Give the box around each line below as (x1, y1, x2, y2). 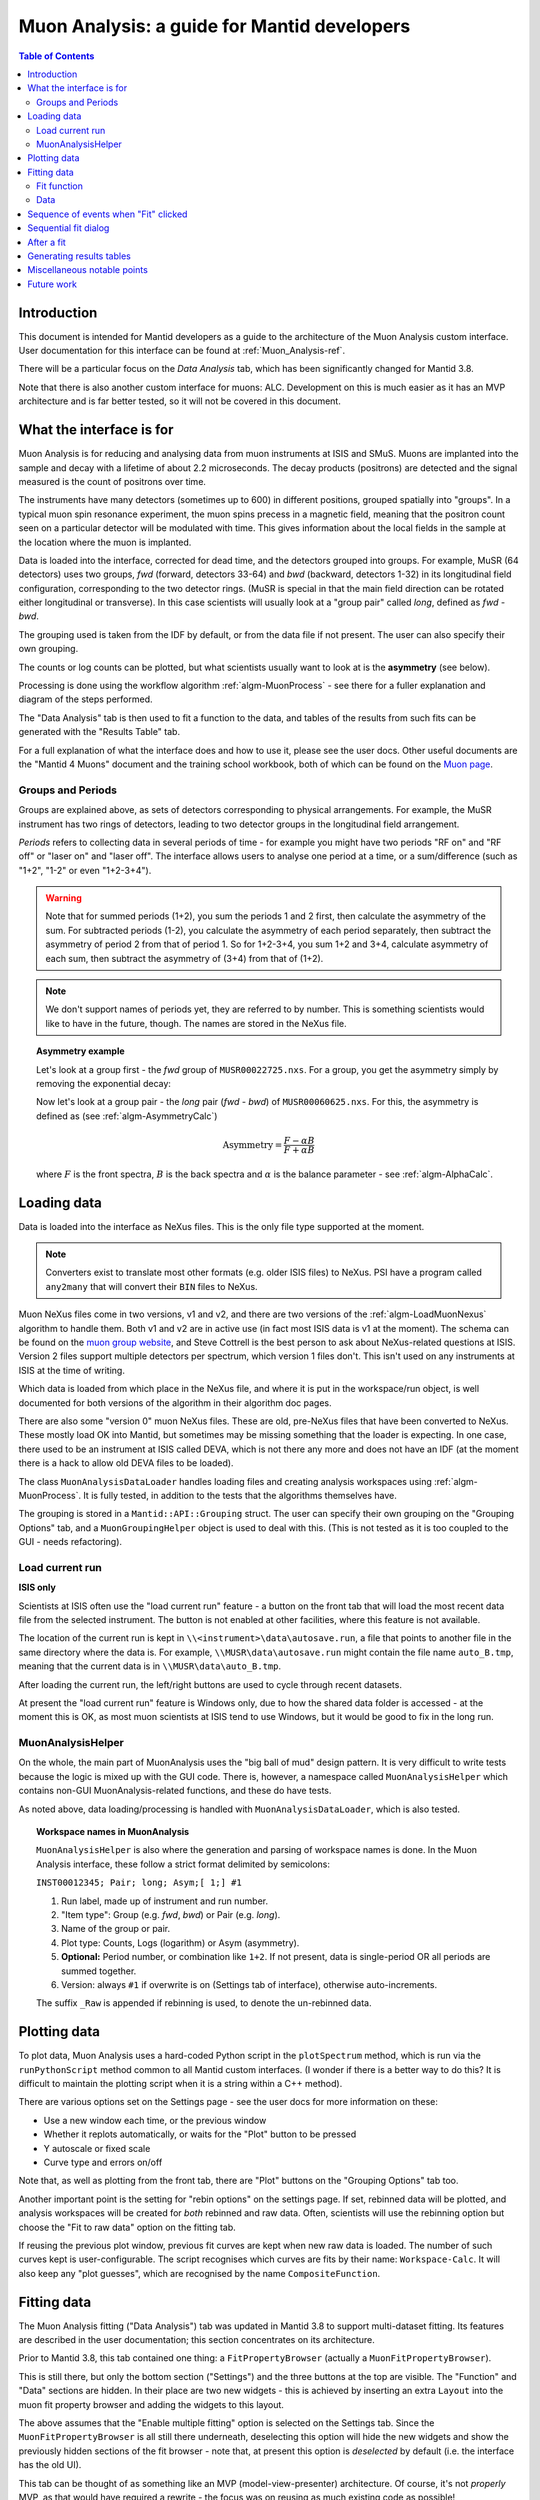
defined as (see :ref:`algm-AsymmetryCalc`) (36, 1110, 218, 1122)
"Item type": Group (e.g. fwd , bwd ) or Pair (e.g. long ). (61, 1909, 281, 1920)
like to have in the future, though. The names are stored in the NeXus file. (45, 1017, 347, 1029)
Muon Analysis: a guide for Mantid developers (18, 15, 411, 37)
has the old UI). (18, 2459, 82, 2471)
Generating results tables (27, 250, 132, 262)
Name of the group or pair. (61, 1923, 171, 1935)
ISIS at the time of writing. (18, 1364, 125, 1376)
